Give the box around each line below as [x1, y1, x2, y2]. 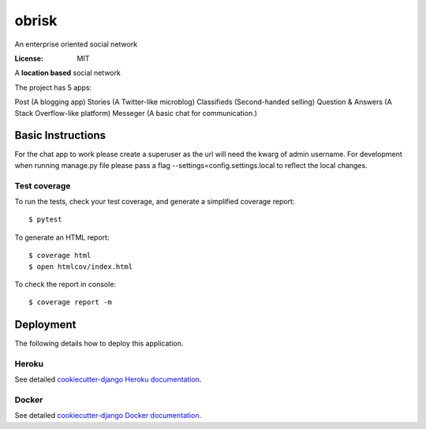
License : [14, 54, 43, 63]
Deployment [14, 318, 77, 331]
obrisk [14, 12, 58, 29]
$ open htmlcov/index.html [28, 262, 133, 271]
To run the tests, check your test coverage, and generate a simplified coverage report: [14, 196, 295, 206]
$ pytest [28, 215, 62, 224]
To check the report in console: [14, 279, 117, 289]
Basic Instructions [14, 129, 106, 142]
